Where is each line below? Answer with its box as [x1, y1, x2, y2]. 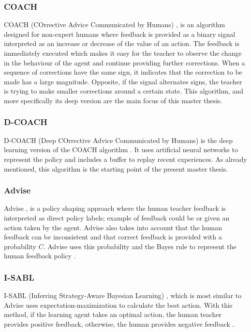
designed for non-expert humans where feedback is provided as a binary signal [4, 29, 236, 39]
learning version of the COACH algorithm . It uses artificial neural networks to [4, 144, 238, 155]
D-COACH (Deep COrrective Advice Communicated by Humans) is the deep [4, 135, 233, 145]
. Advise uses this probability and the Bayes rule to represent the [43, 241, 236, 251]
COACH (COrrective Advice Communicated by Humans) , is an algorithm [4, 19, 225, 30]
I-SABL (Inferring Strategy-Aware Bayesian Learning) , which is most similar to [4, 290, 242, 300]
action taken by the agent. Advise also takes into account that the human [4, 222, 222, 232]
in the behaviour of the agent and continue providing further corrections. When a [4, 57, 245, 67]
